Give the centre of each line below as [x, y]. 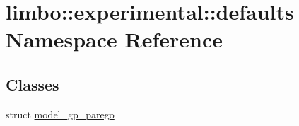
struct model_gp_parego [60, 114]
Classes [33, 84]
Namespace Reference [114, 39]
